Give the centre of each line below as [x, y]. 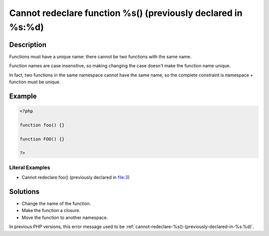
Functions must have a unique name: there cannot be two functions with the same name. [100, 56]
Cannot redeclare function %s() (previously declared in [126, 13]
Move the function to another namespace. [65, 218]
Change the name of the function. [56, 204]
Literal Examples [30, 167]
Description [28, 45]
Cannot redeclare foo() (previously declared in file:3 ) [75, 178]
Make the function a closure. [51, 211]
